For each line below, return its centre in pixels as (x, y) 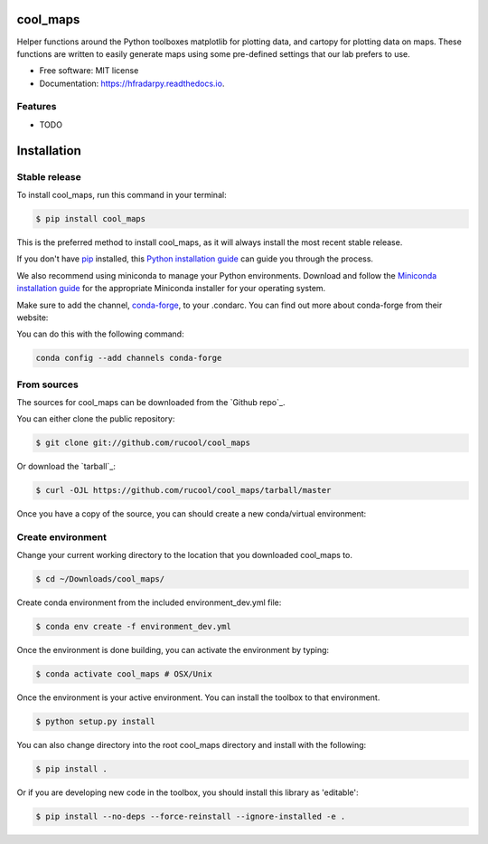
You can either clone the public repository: (96, 419)
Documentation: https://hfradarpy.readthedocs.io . (132, 83)
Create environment (62, 537)
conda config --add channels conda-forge (129, 358)
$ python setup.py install (95, 722)
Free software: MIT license (89, 71)
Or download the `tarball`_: (66, 467)
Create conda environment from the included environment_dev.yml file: (149, 602)
